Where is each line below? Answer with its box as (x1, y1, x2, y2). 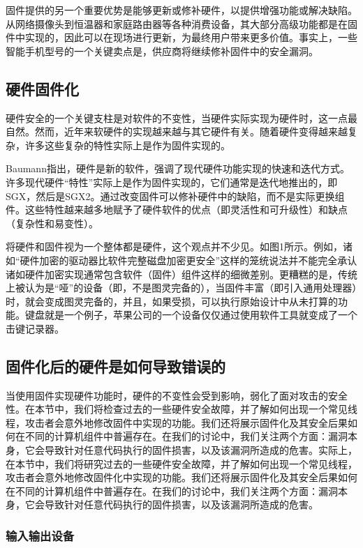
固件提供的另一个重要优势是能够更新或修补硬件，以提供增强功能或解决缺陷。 (6, 3, 357, 17)
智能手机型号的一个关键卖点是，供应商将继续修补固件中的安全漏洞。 (6, 43, 318, 58)
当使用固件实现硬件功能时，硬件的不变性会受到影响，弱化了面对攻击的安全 (6, 388, 348, 402)
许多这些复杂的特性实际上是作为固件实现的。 (24, 137, 230, 152)
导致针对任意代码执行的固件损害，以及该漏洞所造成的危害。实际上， (44, 443, 357, 457)
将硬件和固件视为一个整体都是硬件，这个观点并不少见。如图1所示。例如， (6, 239, 343, 254)
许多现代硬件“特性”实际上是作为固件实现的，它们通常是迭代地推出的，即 (6, 174, 338, 189)
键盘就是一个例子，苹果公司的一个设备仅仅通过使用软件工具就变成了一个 (24, 307, 357, 322)
